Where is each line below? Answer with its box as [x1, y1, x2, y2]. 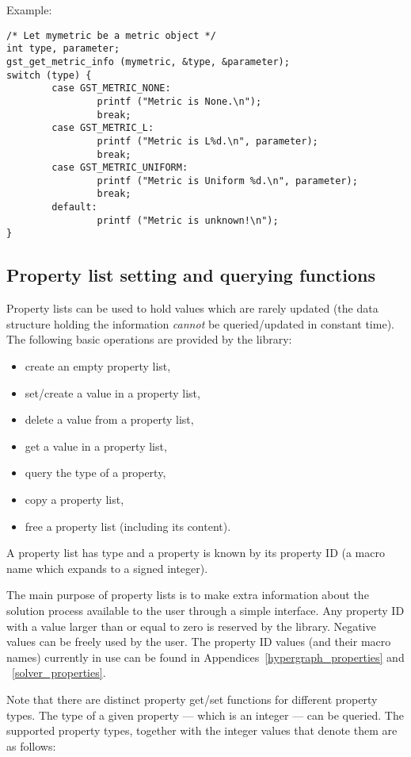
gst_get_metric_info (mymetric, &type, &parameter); [6, 56, 290, 67]
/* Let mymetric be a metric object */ [6, 29, 216, 41]
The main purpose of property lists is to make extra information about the [6, 586, 369, 603]
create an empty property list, [25, 358, 171, 375]
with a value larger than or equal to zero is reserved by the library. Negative [6, 617, 376, 634]
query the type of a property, [25, 464, 166, 481]
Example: [6, 2, 52, 17]
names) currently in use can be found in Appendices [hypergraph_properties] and [6, 648, 405, 665]
